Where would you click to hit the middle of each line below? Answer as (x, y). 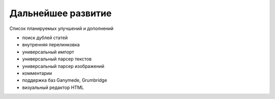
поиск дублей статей (45, 38)
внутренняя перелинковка (51, 45)
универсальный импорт (48, 52)
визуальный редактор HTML (53, 87)
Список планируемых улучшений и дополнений (62, 28)
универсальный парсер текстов (57, 59)
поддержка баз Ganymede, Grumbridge (65, 80)
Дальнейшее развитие (61, 13)
